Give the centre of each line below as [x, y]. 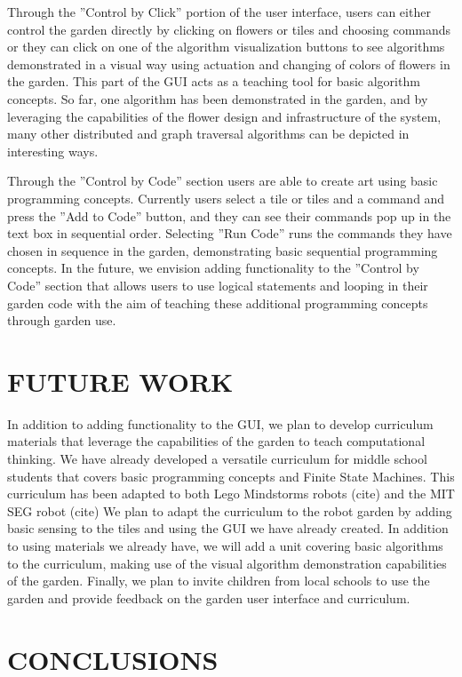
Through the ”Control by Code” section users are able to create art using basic [223, 181]
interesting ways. [53, 151]
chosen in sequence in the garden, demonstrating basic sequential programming [223, 250]
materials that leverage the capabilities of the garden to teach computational [216, 441]
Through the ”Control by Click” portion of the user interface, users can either [219, 12]
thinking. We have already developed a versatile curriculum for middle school [217, 458]
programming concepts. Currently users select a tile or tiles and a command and [226, 198]
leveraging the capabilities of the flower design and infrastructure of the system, [224, 116]
